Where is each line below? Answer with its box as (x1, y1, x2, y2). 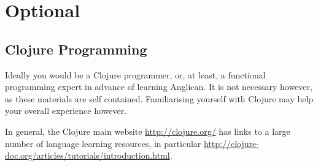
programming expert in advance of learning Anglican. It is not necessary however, (5, 80, 312, 93)
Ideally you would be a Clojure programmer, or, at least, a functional (5, 68, 266, 81)
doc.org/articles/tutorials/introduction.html (5, 149, 170, 162)
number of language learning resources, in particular (5, 137, 201, 149)
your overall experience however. (5, 104, 127, 117)
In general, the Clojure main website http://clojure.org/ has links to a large (5, 124, 290, 137)
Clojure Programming (5, 39, 147, 58)
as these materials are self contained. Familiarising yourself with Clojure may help (5, 92, 314, 105)
